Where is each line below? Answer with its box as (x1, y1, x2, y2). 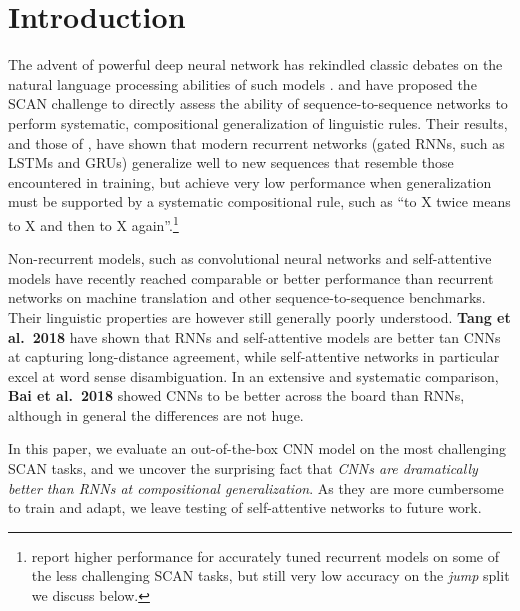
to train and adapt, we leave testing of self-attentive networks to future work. (8, 497, 482, 518)
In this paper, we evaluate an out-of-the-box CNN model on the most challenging (8, 438, 506, 459)
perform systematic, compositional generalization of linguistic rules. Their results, (8, 112, 508, 133)
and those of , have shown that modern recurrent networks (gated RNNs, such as (8, 132, 505, 153)
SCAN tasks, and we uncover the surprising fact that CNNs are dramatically (8, 458, 478, 479)
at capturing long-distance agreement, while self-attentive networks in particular (8, 346, 500, 367)
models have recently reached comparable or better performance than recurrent (8, 267, 494, 288)
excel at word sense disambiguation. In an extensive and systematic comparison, (8, 365, 499, 386)
